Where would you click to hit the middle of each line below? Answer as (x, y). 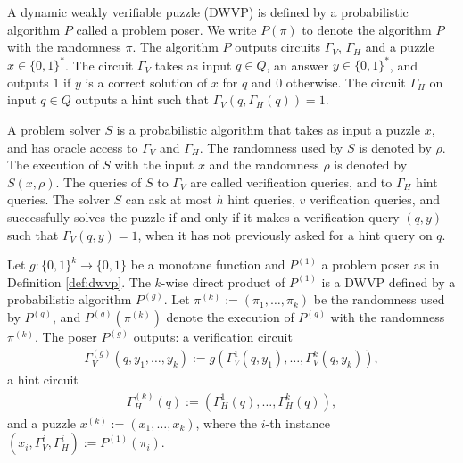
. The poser (66, 336)
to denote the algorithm (367, 29)
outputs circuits (278, 47)
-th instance (298, 422)
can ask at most (169, 199)
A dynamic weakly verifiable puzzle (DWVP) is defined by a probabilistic (208, 12)
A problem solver (54, 130)
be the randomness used (379, 299)
